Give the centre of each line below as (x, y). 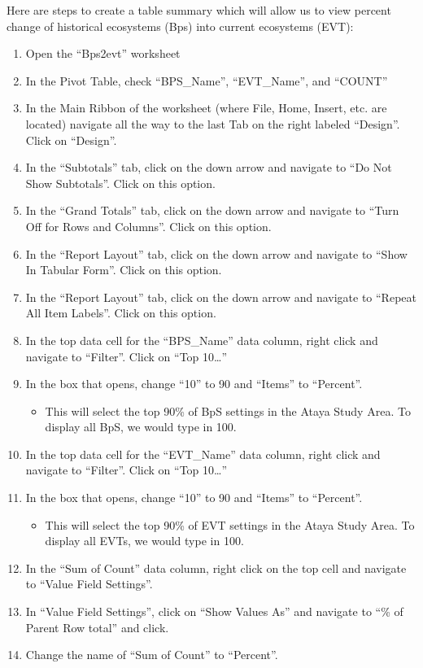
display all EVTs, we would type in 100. (144, 541)
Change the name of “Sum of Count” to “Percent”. (152, 655)
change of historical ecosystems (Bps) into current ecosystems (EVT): (180, 26)
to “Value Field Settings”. (89, 584)
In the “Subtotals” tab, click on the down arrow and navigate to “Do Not (209, 167)
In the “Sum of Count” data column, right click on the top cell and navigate (216, 568)
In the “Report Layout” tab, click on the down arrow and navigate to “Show (216, 253)
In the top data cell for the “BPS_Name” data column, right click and (202, 340)
